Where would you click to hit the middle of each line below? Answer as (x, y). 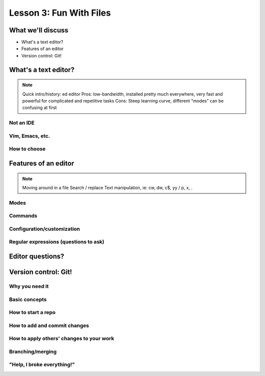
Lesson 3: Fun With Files (60, 13)
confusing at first (40, 107)
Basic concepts (28, 299)
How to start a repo (32, 313)
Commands (23, 216)
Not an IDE (22, 123)
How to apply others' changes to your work (62, 339)
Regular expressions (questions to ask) (57, 242)
